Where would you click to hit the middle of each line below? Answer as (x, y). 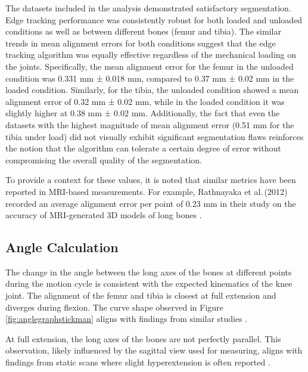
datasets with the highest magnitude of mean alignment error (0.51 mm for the (150, 124)
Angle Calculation (62, 247)
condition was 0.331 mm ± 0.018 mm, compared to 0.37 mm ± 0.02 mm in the (150, 78)
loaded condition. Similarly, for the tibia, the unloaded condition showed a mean (152, 90)
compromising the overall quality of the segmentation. (104, 159)
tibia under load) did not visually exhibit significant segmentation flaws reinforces (155, 136)
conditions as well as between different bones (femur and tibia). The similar (143, 31)
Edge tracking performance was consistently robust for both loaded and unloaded (154, 19)
